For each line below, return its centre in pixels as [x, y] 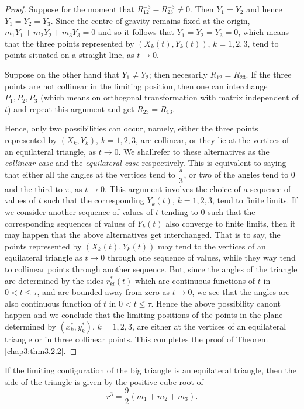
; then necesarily [178, 74]
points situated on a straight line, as [70, 55]
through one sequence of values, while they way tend [201, 257]
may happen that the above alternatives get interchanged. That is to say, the [143, 235]
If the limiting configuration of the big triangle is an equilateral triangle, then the [151, 370]
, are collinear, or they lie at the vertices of [213, 139]
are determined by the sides [54, 280]
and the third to [34, 188]
